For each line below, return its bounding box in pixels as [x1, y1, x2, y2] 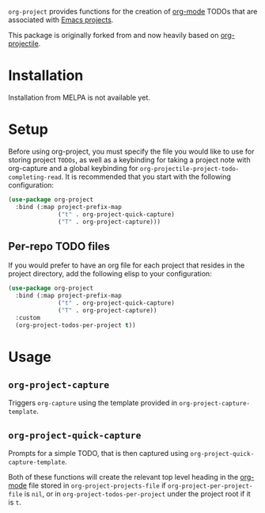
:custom [15, 313, 41, 321]
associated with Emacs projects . [8, 15, 114, 25]
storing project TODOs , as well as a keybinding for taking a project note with [8, 154, 251, 165]
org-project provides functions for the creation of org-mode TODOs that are [8, 7, 258, 16]
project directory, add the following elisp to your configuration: [8, 269, 212, 279]
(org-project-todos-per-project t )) [15, 321, 136, 329]
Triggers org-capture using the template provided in [8, 398, 178, 408]
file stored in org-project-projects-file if [28, 481, 166, 490]
